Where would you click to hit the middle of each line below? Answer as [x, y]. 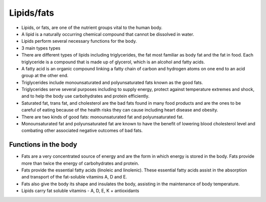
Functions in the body [43, 145]
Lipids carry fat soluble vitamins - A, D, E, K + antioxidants [80, 191]
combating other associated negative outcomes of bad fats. [82, 131]
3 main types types [41, 48]
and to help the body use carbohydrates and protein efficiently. [85, 96]
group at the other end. [45, 76]
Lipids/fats [32, 13]
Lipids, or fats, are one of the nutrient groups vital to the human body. [92, 28]
